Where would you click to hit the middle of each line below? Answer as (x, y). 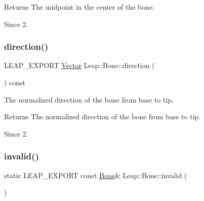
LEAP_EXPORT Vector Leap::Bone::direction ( (79, 65)
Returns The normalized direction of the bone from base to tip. (103, 116)
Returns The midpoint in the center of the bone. (79, 7)
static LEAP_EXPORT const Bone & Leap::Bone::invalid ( (96, 175)
